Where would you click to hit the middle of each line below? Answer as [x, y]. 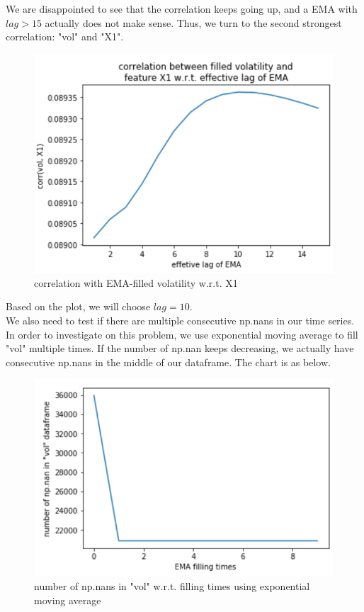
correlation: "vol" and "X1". [65, 36]
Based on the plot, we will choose [78, 306]
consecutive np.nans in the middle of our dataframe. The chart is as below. [168, 362]
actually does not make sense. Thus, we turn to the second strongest [193, 22]
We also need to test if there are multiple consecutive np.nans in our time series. [180, 321]
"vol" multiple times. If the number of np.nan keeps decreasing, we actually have [180, 348]
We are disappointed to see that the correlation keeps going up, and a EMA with [182, 8]
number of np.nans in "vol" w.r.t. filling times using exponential [172, 586]
